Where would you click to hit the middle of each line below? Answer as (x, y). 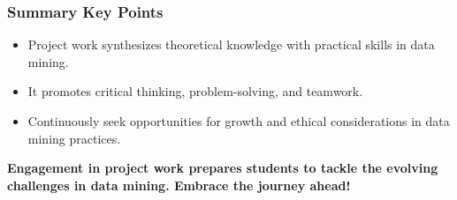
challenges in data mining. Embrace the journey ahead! (179, 185)
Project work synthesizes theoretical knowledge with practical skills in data (231, 44)
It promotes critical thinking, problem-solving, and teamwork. (195, 91)
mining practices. (74, 138)
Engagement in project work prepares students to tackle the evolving (223, 168)
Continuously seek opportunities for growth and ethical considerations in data (239, 121)
